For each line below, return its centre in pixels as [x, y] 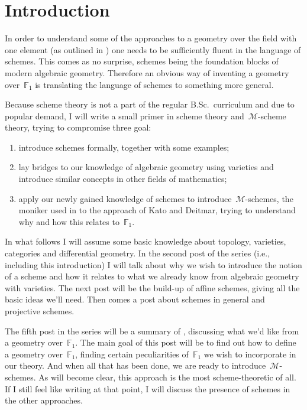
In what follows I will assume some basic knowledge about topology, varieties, [146, 241]
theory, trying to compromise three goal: [78, 127]
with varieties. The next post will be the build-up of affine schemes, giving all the [152, 287]
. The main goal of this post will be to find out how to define [186, 342]
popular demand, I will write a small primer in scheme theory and [125, 115]
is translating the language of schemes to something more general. [154, 84]
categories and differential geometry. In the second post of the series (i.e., [138, 253]
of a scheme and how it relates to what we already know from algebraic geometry [152, 276]
